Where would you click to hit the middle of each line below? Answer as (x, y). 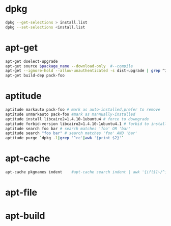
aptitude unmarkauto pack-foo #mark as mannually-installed (70, 114)
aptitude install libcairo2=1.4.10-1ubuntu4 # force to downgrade (77, 119)
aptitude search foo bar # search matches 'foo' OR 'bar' (68, 129)
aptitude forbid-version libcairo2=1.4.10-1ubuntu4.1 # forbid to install (86, 124)
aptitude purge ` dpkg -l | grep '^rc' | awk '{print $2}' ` (65, 138)
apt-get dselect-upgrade (32, 61)
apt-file (21, 193)
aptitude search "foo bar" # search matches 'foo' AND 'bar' (72, 133)
